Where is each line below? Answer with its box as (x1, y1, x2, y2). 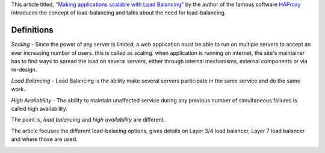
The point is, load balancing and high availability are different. (11, 116, 166, 123)
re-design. (11, 66, 37, 73)
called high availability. (11, 105, 67, 113)
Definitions (11, 25, 54, 36)
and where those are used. (11, 136, 78, 143)
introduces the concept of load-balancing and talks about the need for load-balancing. (11, 9, 226, 16)
